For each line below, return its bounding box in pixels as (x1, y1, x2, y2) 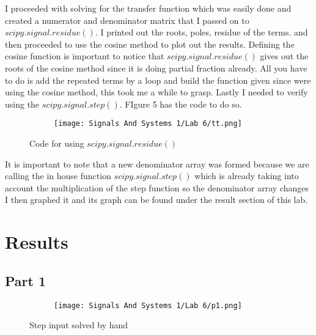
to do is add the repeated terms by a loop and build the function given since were (5, 73, 311, 86)
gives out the (260, 50, 309, 62)
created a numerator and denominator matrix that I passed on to (5, 13, 249, 26)
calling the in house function (5, 169, 111, 182)
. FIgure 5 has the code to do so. (119, 97, 242, 110)
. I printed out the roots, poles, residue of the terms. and (95, 26, 308, 39)
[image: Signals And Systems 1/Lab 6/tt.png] (54, 119, 242, 128)
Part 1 (5, 271, 46, 290)
